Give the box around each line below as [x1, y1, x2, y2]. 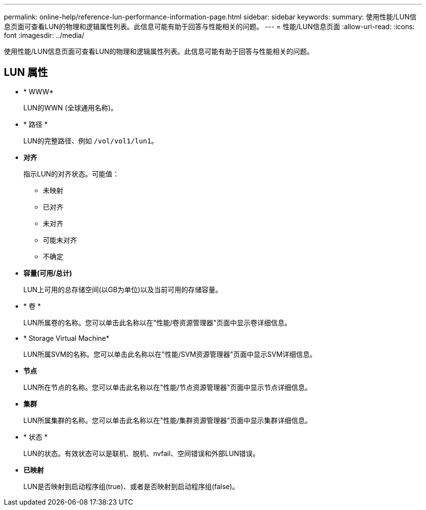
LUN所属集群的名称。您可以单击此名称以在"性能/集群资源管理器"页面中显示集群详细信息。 [23, 416, 312, 424]
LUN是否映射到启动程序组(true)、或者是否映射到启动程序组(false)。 [23, 482, 239, 491]
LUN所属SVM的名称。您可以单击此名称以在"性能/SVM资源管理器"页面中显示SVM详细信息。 [23, 350, 317, 358]
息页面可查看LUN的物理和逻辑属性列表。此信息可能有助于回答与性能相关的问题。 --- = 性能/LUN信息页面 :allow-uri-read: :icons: [4, 22, 415, 31]
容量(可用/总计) [23, 268, 72, 277]
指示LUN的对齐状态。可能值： [23, 169, 119, 178]
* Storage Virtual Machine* [23, 334, 109, 342]
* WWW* [23, 87, 54, 96]
